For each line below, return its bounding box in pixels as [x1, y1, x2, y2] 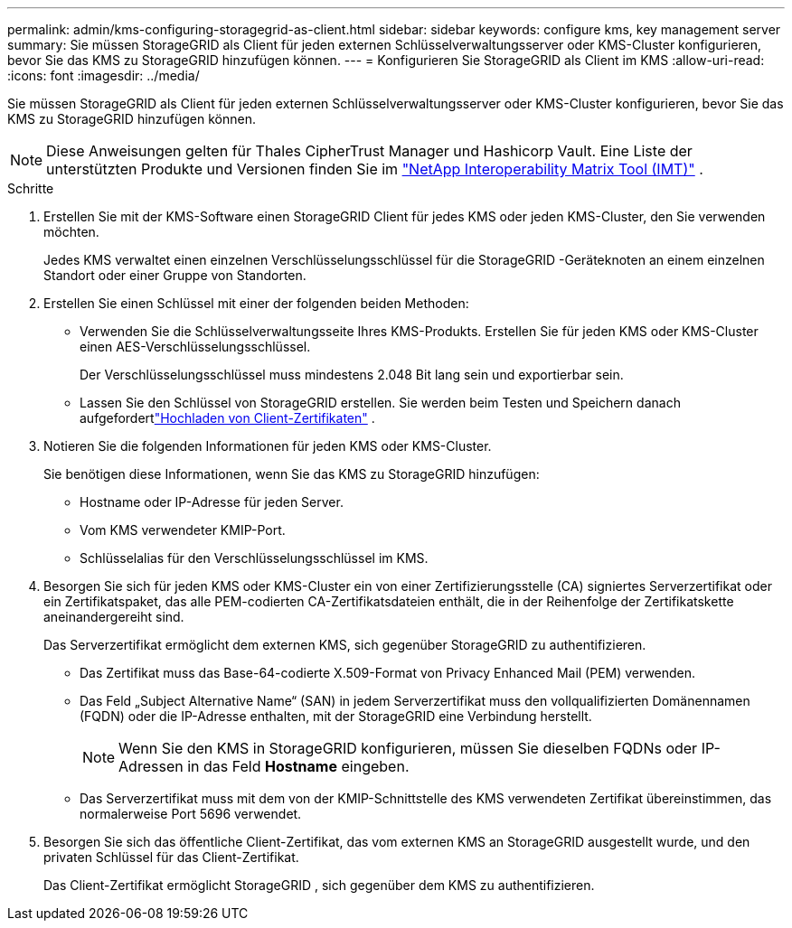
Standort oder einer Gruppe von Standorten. [43, 267, 306, 283]
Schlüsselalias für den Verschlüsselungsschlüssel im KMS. [80, 550, 429, 566]
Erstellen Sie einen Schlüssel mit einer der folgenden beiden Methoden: [43, 295, 469, 311]
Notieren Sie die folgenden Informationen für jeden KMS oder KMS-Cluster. [43, 438, 492, 454]
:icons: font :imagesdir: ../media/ [7, 68, 200, 83]
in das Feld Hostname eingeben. [187, 757, 410, 775]
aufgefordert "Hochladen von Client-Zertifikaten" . [80, 410, 375, 426]
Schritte [7, 181, 54, 196]
